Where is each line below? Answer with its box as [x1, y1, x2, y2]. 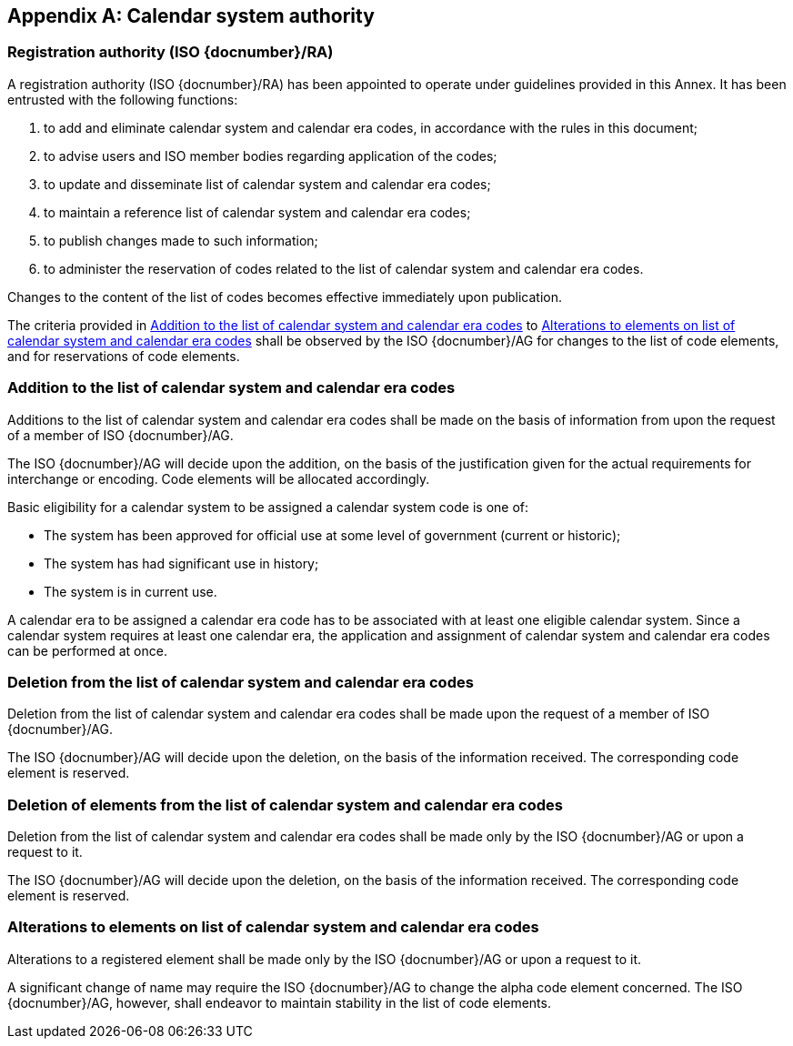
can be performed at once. [7, 642, 167, 659]
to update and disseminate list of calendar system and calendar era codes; [44, 176, 491, 192]
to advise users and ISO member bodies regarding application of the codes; [44, 147, 497, 164]
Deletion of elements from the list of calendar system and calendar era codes [7, 795, 563, 814]
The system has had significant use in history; [44, 555, 319, 571]
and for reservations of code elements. [7, 347, 240, 364]
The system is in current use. [44, 583, 217, 599]
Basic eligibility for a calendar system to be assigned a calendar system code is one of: [7, 498, 529, 515]
